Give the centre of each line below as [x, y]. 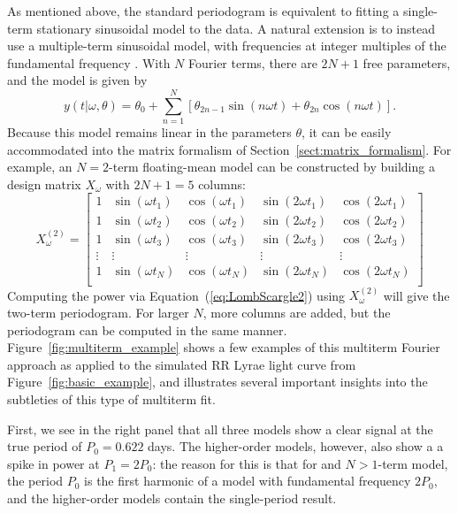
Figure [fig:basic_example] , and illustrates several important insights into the [218, 382]
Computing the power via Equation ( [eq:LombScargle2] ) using [176, 295]
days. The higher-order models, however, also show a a [296, 446]
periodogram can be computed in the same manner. [147, 329]
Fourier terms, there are [252, 62]
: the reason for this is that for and [247, 463]
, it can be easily [347, 132]
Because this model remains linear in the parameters [149, 132]
